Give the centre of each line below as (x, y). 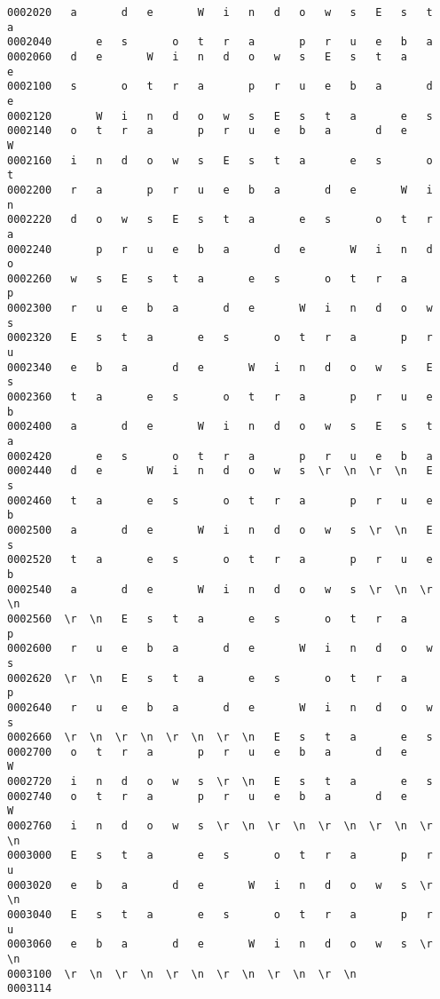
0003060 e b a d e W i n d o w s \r (220, 944)
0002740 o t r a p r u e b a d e (208, 796)
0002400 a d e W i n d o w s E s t (220, 427)
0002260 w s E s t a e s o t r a (208, 278)
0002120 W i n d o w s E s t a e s (220, 116)
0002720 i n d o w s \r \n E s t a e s (220, 782)
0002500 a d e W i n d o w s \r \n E (220, 530)
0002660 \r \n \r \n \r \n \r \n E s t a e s (220, 737)
